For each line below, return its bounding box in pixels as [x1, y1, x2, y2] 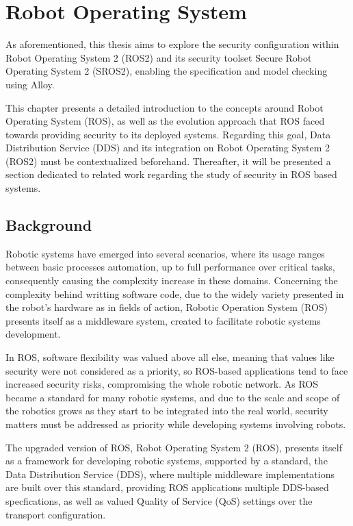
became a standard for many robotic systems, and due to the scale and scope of [5, 390, 340, 404]
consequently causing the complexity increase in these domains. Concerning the [5, 273, 338, 288]
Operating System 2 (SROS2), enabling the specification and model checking [5, 64, 328, 78]
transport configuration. [5, 507, 106, 521]
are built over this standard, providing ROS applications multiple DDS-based [5, 480, 329, 494]
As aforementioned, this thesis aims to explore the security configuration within [5, 37, 339, 51]
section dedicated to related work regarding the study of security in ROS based [5, 167, 337, 181]
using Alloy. [5, 77, 55, 91]
